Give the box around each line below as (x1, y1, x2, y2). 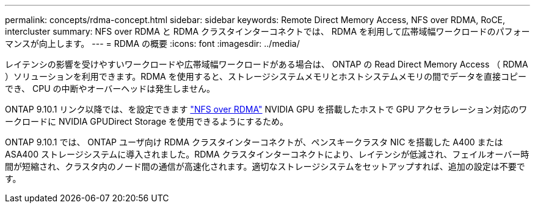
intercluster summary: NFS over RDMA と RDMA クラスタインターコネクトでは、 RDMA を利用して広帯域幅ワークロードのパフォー (5, 26, 530, 36)
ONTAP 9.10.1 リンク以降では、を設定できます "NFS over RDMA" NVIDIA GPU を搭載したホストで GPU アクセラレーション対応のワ (5, 104, 528, 114)
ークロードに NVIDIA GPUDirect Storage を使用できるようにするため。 (5, 116, 288, 127)
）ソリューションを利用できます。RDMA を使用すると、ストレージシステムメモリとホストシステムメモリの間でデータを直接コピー (5, 71, 526, 81)
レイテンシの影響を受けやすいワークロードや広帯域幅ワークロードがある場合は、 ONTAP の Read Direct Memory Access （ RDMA (5, 59, 528, 69)
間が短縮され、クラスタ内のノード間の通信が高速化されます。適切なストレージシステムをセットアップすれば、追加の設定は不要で (5, 161, 525, 172)
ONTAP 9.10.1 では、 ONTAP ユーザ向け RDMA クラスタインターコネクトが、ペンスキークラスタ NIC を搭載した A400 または (5, 137, 503, 147)
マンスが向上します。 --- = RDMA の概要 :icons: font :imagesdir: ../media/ (5, 38, 300, 49)
